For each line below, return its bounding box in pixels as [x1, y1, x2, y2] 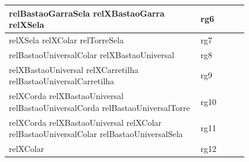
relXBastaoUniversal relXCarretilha [9, 63, 138, 75]
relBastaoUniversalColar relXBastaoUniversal [9, 48, 175, 61]
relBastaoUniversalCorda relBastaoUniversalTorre [9, 101, 190, 113]
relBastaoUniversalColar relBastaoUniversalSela [9, 128, 183, 140]
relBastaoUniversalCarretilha [9, 75, 115, 87]
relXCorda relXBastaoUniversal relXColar [9, 116, 162, 128]
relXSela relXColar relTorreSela [9, 33, 124, 46]
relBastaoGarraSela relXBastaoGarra [9, 7, 165, 19]
